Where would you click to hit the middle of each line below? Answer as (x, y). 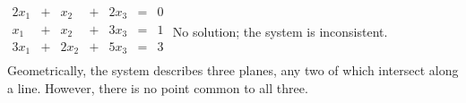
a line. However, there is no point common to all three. (158, 88)
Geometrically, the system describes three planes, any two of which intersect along (233, 70)
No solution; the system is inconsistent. (280, 31)
